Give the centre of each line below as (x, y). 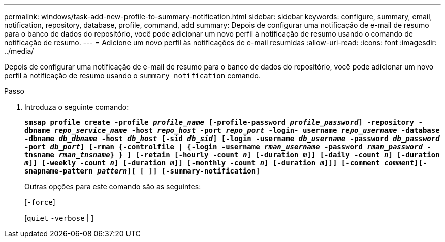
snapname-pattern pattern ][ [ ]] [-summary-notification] (142, 171)
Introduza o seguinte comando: (77, 107)
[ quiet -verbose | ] (59, 218)
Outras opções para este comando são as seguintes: (113, 186)
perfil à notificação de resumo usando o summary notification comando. (132, 75)
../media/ (19, 51)
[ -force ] (40, 202)
